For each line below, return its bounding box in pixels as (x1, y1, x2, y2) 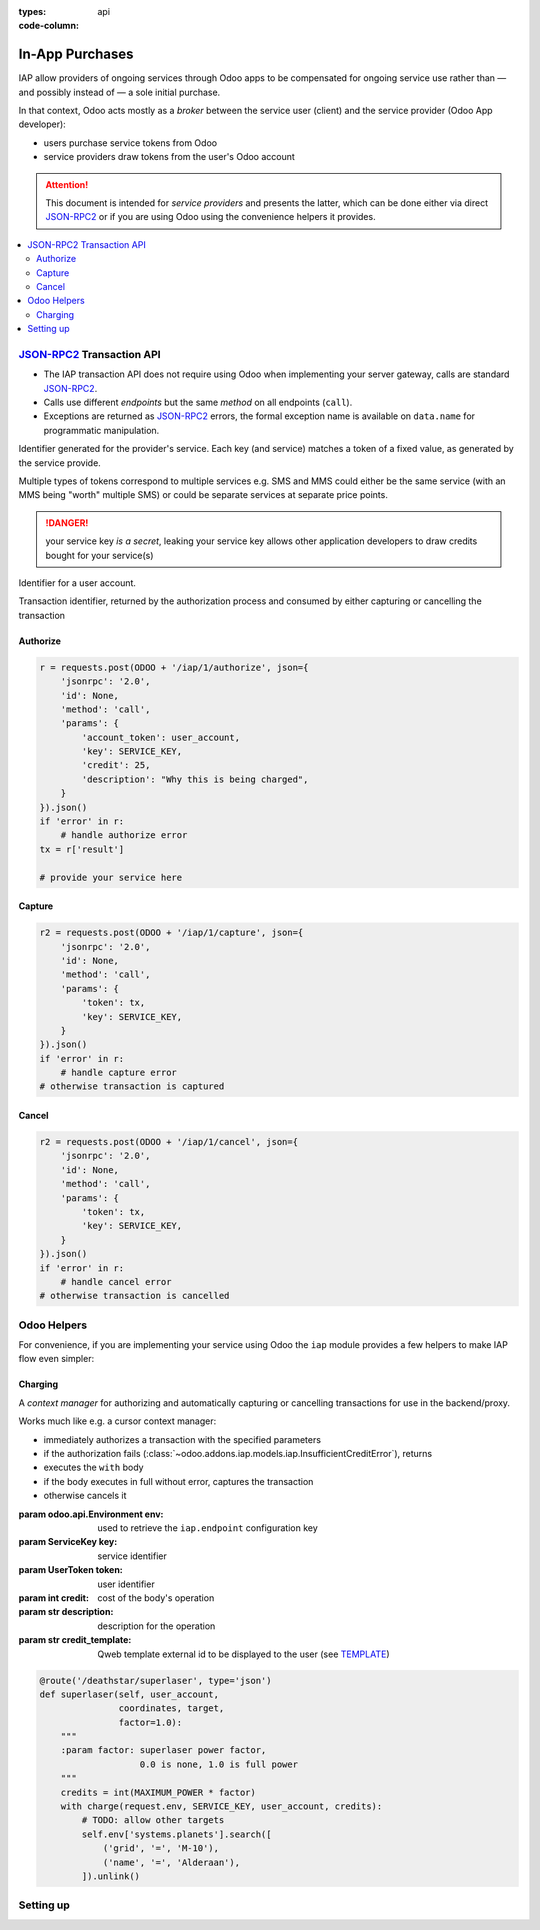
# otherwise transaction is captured (39, 1081, 225, 1092)
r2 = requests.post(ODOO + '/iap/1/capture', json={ (39, 927, 304, 939)
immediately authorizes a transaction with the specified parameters (43, 1433, 322, 1445)
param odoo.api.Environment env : (18, 1508, 164, 1520)
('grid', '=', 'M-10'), (102, 1843, 220, 1854)
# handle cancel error (60, 1276, 172, 1287)
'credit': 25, (81, 760, 151, 771)
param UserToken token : (18, 1564, 124, 1576)
